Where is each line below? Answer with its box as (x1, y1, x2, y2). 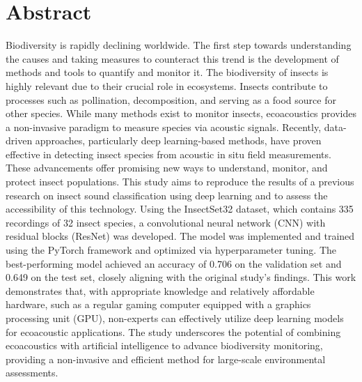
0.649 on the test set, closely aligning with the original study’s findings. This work (6, 270, 356, 284)
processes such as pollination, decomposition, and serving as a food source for (6, 92, 336, 107)
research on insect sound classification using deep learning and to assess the (6, 188, 328, 202)
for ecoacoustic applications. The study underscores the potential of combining (6, 324, 341, 339)
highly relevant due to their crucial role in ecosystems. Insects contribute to (6, 78, 328, 93)
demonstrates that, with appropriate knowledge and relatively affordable (6, 283, 315, 298)
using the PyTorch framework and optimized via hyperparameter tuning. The (6, 243, 336, 257)
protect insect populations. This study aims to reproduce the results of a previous (6, 174, 354, 189)
